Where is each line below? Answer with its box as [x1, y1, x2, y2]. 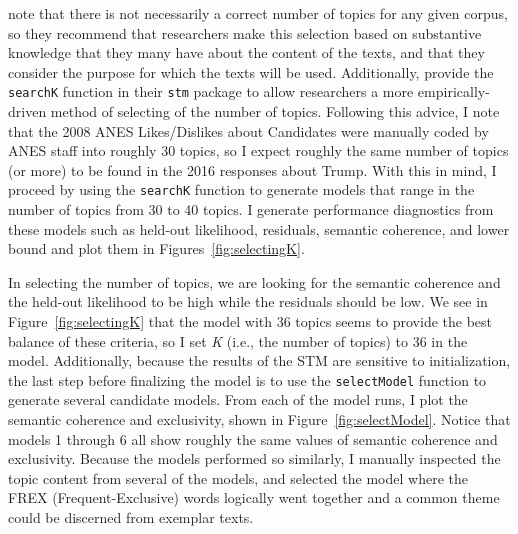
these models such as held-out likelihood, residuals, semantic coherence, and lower [8, 218, 510, 239]
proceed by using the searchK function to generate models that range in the [8, 179, 475, 200]
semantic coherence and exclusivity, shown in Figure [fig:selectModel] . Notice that [8, 409, 511, 430]
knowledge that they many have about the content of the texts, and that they [8, 42, 485, 63]
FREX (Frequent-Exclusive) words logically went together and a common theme [8, 487, 500, 508]
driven [8, 101, 47, 122]
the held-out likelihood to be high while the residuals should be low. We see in [8, 291, 488, 312]
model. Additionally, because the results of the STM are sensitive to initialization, [8, 350, 511, 371]
